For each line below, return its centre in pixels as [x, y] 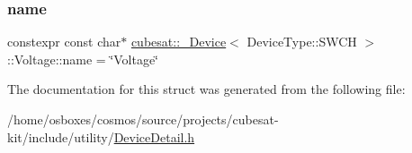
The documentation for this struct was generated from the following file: [206, 89]
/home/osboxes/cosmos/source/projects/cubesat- [143, 119]
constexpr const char [64, 42]
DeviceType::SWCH [302, 42]
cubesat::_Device [179, 42]
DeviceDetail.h [154, 136]
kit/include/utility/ [61, 136]
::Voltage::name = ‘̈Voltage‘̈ [83, 59]
